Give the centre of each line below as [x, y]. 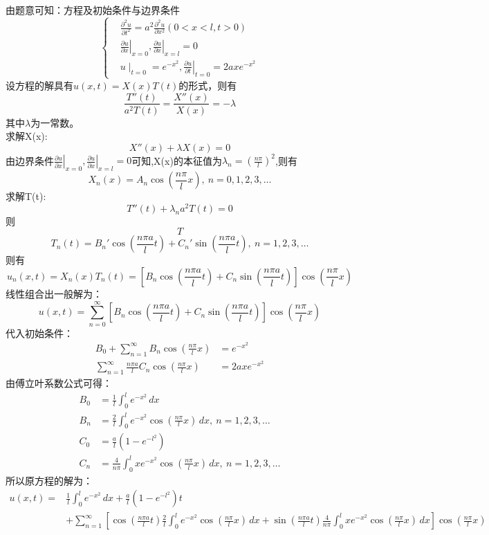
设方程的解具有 [39, 85]
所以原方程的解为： [49, 480]
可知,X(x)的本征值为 [177, 160]
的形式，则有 [208, 85]
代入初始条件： [39, 333]
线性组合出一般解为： [54, 293]
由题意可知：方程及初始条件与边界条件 [93, 10]
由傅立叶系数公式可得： [59, 383]
